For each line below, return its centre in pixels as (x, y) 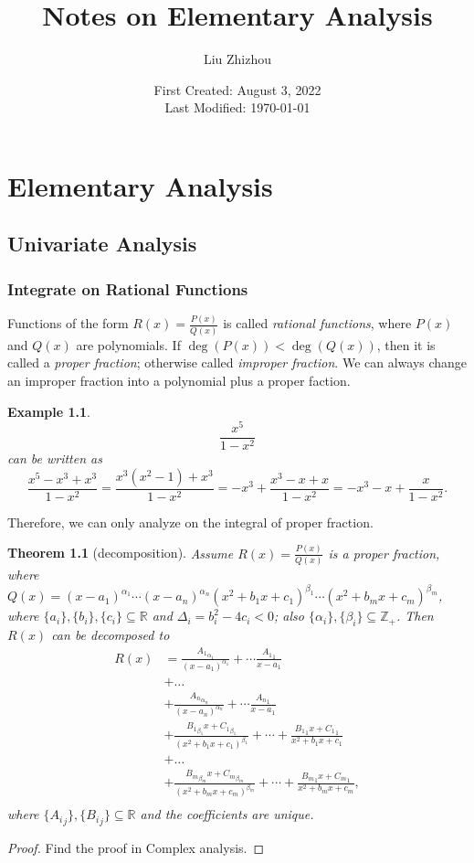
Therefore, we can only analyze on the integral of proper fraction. (190, 522)
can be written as (55, 458)
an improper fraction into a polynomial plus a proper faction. (179, 380)
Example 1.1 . (49, 411)
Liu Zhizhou (237, 59)
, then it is (406, 344)
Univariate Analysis (102, 244)
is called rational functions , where (317, 323)
